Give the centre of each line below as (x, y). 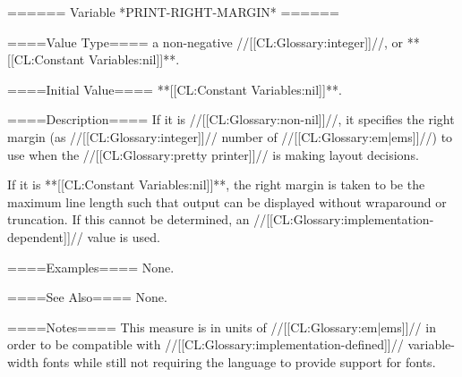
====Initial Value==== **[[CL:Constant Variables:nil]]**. (175, 89)
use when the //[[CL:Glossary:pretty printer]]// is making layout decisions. (213, 154)
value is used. (124, 236)
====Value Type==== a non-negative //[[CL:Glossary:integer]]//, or (205, 42)
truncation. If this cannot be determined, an (128, 219)
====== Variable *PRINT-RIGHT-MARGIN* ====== (173, 12)
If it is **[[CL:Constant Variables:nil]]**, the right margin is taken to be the (216, 184)
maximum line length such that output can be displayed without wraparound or (227, 201)
